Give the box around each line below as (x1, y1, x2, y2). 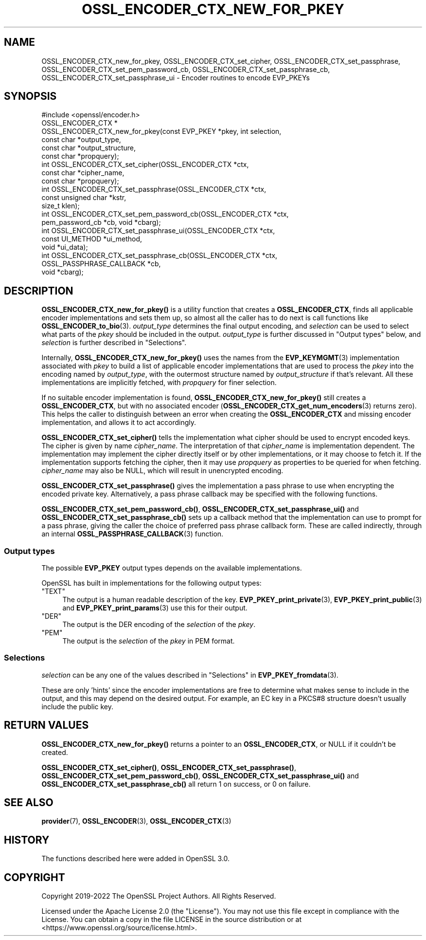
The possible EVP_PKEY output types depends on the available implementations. (41, 564, 302, 572)
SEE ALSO (4, 796, 53, 809)
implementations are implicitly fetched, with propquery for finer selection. (41, 378, 277, 387)
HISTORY (4, 833, 50, 846)
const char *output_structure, (41, 144, 136, 152)
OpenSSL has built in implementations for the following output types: (41, 579, 262, 588)
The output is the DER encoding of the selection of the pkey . (62, 620, 256, 629)
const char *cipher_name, (41, 168, 124, 177)
